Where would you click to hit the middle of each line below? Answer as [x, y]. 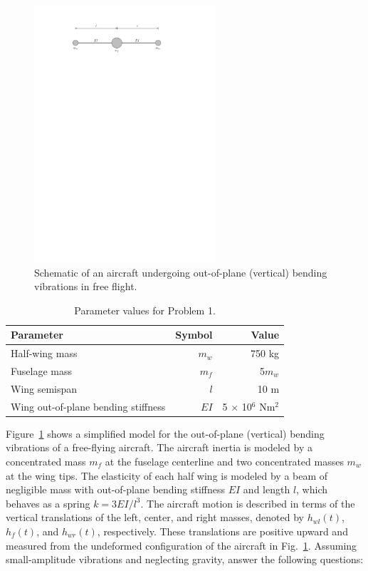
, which [312, 489]
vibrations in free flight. [86, 286]
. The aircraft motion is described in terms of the [248, 503]
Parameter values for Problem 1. [145, 310]
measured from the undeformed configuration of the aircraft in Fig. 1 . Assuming [182, 545]
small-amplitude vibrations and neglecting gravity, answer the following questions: [185, 559]
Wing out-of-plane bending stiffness [88, 406]
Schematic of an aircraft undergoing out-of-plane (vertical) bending [181, 272]
